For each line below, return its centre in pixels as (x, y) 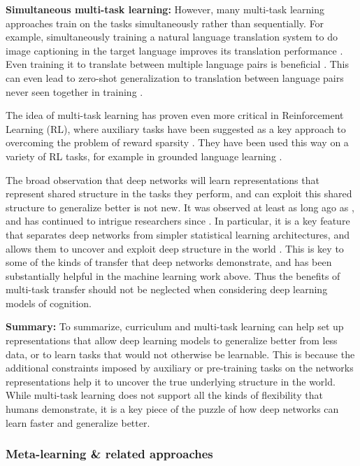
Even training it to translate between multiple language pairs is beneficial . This (178, 64)
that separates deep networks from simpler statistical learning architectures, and (178, 234)
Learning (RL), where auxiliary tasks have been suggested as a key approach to (176, 128)
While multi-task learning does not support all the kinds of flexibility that (164, 395)
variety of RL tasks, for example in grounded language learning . (144, 156)
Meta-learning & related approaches (109, 454)
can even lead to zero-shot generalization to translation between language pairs (175, 77)
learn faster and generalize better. (78, 422)
